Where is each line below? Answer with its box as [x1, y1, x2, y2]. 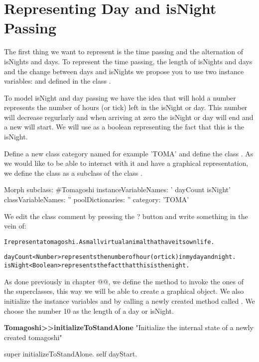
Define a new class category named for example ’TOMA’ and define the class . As [4, 148, 254, 158]
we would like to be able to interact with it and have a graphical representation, [4, 158, 249, 168]
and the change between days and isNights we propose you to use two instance [4, 66, 244, 76]
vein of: [4, 221, 26, 231]
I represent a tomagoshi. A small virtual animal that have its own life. [4, 238, 215, 245]
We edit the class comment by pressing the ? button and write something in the [4, 211, 248, 221]
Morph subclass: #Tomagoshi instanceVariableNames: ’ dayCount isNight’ [4, 184, 231, 195]
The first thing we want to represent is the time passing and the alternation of [4, 46, 244, 57]
